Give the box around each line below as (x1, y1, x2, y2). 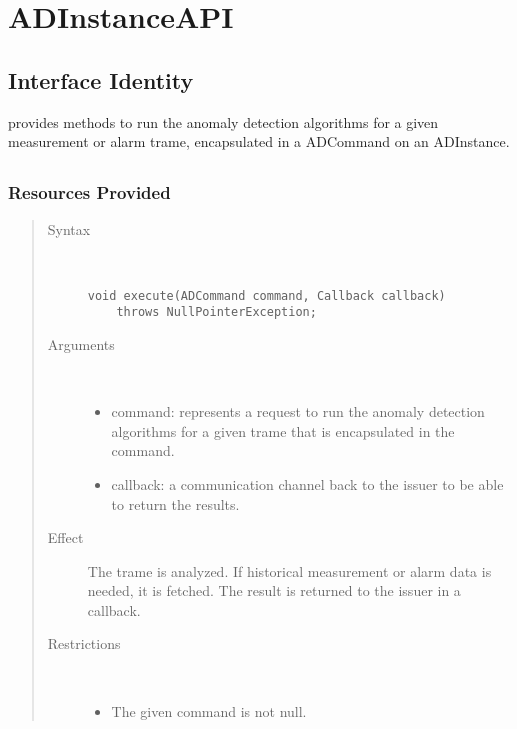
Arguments (47, 333, 115, 354)
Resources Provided (8, 180, 171, 205)
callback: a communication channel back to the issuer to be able (111, 473, 504, 494)
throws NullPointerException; (116, 305, 317, 320)
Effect (47, 527, 84, 548)
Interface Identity (8, 64, 194, 95)
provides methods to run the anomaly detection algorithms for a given (8, 111, 439, 132)
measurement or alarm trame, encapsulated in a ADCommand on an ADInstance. (8, 131, 510, 152)
